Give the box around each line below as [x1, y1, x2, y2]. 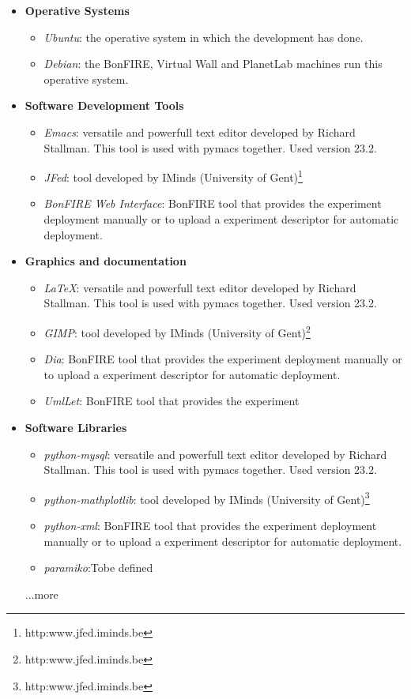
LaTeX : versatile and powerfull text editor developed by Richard [43, 279, 356, 295]
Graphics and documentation [25, 253, 187, 269]
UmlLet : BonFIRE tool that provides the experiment [43, 393, 300, 409]
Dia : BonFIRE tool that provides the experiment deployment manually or [43, 351, 402, 367]
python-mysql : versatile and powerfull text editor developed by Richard [43, 445, 387, 462]
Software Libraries [25, 419, 127, 435]
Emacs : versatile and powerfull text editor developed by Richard [43, 123, 356, 140]
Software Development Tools [25, 97, 184, 114]
